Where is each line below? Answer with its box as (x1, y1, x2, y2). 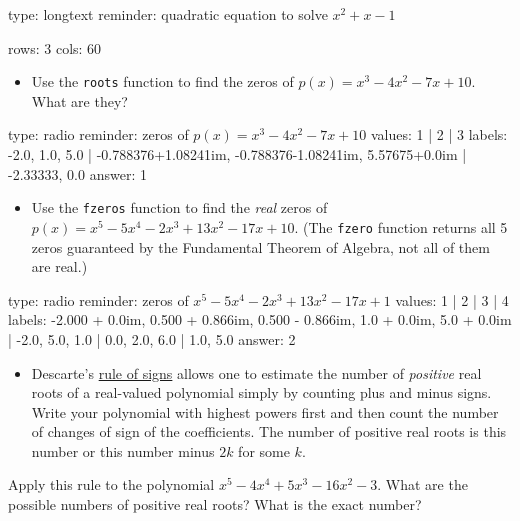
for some (238, 440, 290, 461)
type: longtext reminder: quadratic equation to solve (8, 4, 328, 24)
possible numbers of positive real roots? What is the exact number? (8, 494, 422, 515)
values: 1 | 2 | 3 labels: (371, 124, 508, 145)
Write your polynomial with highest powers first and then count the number (31, 401, 499, 422)
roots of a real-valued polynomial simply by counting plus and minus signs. (31, 382, 492, 403)
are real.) (31, 256, 88, 277)
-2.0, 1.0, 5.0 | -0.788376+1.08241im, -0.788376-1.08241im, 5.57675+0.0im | (8, 144, 467, 165)
